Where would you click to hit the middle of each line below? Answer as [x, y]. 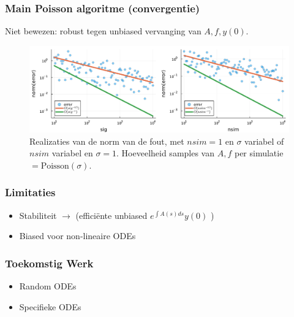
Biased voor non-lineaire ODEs [77, 236]
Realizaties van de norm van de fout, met [107, 141]
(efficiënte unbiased [111, 215]
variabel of [264, 141]
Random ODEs [48, 286]
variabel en [72, 153]
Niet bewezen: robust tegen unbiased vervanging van [103, 31]
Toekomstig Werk [49, 263]
